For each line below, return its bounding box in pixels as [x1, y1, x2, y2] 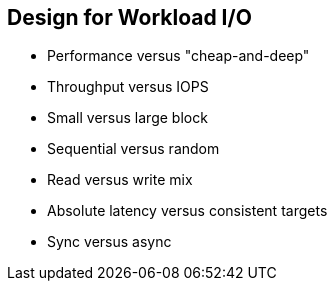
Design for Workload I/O [7, 5, 252, 30]
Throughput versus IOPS [47, 78, 209, 96]
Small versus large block [47, 109, 208, 127]
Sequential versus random [47, 140, 220, 158]
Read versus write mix [47, 171, 193, 189]
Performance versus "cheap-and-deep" [47, 47, 310, 65]
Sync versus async [47, 233, 172, 251]
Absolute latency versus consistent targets [47, 202, 328, 220]
